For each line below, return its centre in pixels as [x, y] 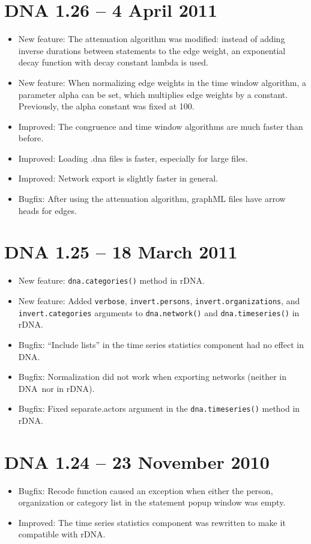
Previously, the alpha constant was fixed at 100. [106, 106]
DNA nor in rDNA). [56, 388]
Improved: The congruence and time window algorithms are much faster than [161, 126]
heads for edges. [47, 210]
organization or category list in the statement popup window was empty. [152, 502]
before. [31, 138]
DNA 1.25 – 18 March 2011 [121, 252]
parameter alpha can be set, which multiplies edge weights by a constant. [153, 94]
